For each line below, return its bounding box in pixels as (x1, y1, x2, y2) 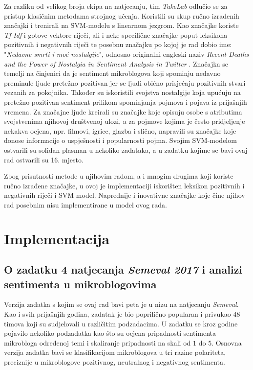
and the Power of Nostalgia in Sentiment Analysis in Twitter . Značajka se (4, 58, 229, 69)
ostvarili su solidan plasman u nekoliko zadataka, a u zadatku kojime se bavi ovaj (4, 144, 248, 155)
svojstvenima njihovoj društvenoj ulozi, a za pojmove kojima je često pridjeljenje (4, 116, 245, 126)
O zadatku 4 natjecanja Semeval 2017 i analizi (4, 262, 243, 277)
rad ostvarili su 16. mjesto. (4, 154, 84, 164)
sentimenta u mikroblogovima (4, 276, 157, 291)
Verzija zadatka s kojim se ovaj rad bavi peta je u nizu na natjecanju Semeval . (4, 299, 239, 309)
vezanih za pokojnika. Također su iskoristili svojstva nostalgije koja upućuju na (4, 87, 241, 97)
